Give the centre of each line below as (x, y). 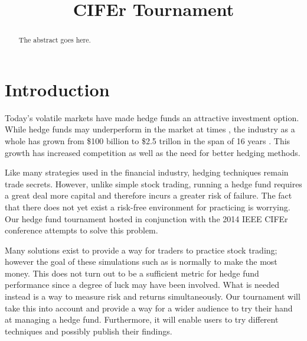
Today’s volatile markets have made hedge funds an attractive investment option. (152, 117)
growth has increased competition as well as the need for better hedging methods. (153, 152)
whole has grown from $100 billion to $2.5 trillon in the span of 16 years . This (148, 140)
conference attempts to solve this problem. (81, 230)
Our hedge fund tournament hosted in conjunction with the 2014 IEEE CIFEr (146, 218)
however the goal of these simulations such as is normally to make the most (141, 262)
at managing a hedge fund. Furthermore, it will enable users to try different (142, 319)
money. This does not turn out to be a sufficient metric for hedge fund (132, 273)
